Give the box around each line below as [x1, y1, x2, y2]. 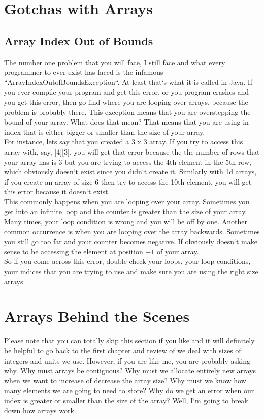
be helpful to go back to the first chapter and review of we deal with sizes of [4, 345, 241, 355]
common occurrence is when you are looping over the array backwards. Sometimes [4, 226, 260, 236]
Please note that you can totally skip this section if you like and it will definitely [4, 335, 255, 346]
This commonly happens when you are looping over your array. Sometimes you [4, 196, 250, 206]
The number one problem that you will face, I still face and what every [4, 56, 225, 67]
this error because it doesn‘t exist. [4, 186, 110, 197]
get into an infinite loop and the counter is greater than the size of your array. [4, 206, 247, 217]
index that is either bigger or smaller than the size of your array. [4, 126, 205, 137]
